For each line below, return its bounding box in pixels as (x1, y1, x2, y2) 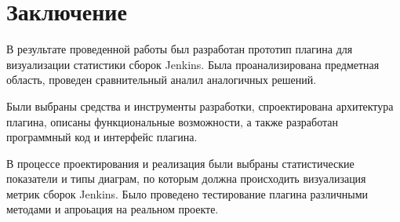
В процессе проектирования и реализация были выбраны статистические (6, 155, 355, 171)
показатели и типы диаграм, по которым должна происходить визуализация (6, 170, 366, 187)
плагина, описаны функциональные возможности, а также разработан (6, 113, 338, 129)
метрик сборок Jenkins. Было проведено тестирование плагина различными (6, 185, 369, 202)
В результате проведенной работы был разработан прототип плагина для (6, 41, 353, 57)
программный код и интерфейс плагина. (6, 129, 198, 145)
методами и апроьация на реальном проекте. (6, 201, 219, 217)
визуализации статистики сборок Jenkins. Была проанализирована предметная (6, 56, 380, 72)
